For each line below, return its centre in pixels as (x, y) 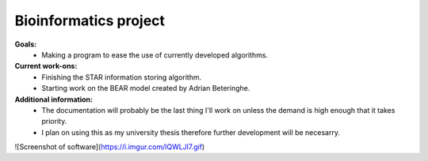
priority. (54, 122)
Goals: (26, 44)
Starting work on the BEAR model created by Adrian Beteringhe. (146, 88)
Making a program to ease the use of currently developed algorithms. (155, 54)
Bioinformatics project (90, 21)
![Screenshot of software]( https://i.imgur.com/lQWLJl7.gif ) (110, 147)
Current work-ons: (46, 66)
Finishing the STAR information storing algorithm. (122, 77)
